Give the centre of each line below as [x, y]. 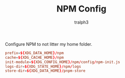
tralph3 [81, 22]
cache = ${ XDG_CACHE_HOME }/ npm [34, 57]
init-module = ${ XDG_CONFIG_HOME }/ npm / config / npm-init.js [62, 62]
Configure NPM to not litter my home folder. [49, 44]
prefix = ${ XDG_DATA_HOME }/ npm [34, 53]
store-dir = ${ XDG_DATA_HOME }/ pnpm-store [45, 71]
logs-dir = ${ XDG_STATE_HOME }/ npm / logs [43, 66]
